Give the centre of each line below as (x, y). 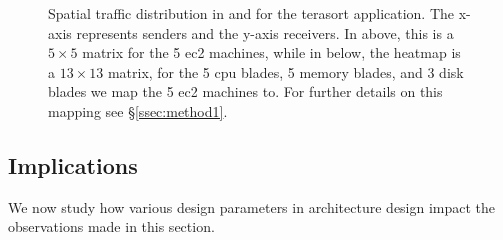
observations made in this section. (111, 226)
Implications (73, 164)
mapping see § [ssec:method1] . (138, 110)
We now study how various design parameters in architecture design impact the (252, 206)
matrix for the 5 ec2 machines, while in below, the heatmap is (271, 52)
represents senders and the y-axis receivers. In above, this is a (265, 32)
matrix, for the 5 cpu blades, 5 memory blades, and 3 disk (285, 71)
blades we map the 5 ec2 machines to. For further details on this (245, 91)
